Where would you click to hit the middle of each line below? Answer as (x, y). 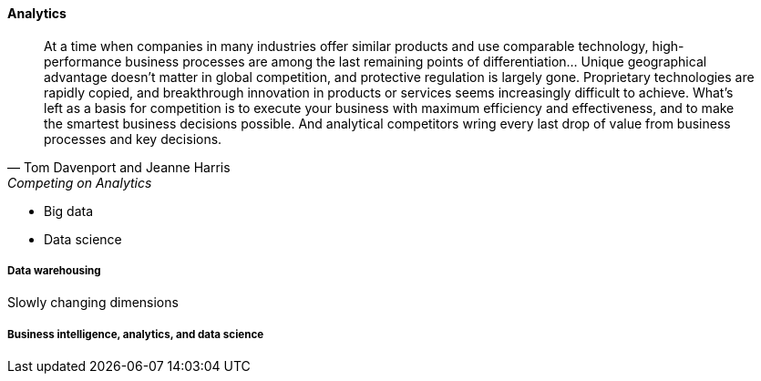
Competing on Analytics (80, 182)
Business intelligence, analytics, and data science (136, 334)
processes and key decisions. (133, 139)
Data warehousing (54, 271)
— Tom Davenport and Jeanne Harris (119, 167)
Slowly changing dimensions (93, 303)
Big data (69, 211)
